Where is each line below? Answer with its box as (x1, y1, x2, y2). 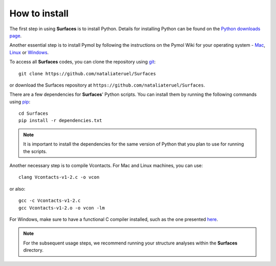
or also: (9, 186, 26, 192)
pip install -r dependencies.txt (18, 118, 102, 124)
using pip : (9, 98, 31, 105)
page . (9, 32, 22, 38)
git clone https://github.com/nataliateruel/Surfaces (18, 71, 156, 76)
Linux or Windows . (9, 49, 49, 55)
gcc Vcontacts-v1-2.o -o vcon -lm (18, 205, 105, 211)
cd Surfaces (18, 111, 49, 116)
